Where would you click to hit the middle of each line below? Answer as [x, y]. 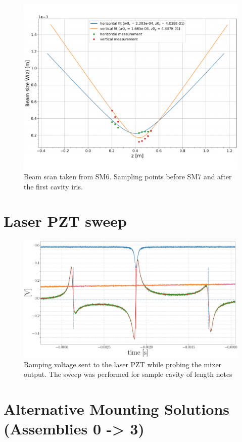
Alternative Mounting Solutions [117, 409]
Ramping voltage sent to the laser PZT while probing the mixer [123, 364]
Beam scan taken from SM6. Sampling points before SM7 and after [128, 177]
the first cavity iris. [53, 186]
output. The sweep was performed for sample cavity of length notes [128, 374]
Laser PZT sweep [65, 221]
